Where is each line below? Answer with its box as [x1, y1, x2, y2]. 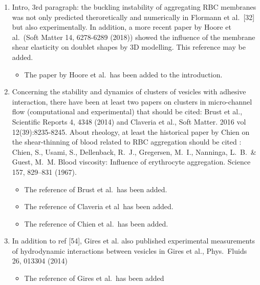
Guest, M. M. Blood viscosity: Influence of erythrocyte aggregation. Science [12, 156, 251, 167]
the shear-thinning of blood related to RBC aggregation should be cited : [12, 136, 242, 147]
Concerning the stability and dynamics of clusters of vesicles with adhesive [12, 86, 246, 97]
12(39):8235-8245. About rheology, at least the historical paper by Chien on [12, 126, 250, 137]
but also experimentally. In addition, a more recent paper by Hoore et [12, 22, 231, 32]
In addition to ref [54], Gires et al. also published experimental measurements [12, 235, 255, 246]
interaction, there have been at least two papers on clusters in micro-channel [12, 96, 252, 107]
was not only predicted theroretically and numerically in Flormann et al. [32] [12, 11, 255, 22]
